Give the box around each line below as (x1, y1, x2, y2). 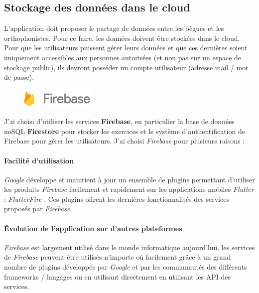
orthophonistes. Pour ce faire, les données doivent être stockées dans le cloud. (4, 32, 240, 43)
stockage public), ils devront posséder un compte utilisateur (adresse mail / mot (4, 62, 249, 72)
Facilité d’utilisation (4, 155, 74, 165)
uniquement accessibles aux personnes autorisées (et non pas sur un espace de (4, 52, 242, 62)
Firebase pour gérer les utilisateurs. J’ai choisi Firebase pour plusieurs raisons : (4, 136, 245, 146)
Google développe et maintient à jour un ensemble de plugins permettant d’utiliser (4, 174, 255, 184)
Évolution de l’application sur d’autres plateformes (4, 223, 182, 233)
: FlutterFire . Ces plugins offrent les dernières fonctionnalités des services (4, 193, 229, 204)
